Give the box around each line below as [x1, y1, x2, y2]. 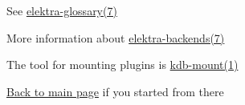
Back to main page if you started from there [6, 83, 224, 99]
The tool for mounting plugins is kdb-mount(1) [6, 56, 239, 73]
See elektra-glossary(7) [6, 2, 117, 18]
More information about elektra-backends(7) [6, 29, 225, 46]
